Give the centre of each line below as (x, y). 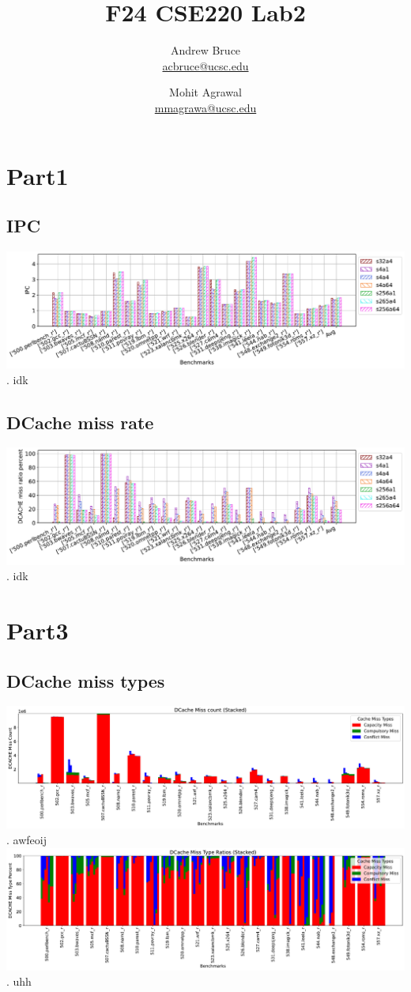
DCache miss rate (80, 422)
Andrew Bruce (205, 50)
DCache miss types (86, 680)
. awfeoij (26, 839)
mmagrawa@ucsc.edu (205, 107)
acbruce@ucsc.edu (205, 65)
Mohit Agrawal (205, 92)
